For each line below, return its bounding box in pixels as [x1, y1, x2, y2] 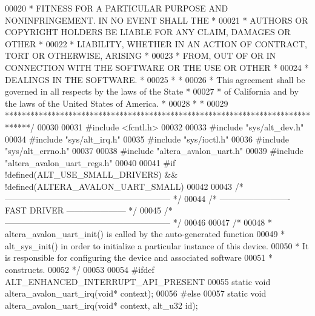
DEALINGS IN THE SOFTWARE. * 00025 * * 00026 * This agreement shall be [5, 73, 305, 86]
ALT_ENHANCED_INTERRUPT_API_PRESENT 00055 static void [5, 275, 271, 287]
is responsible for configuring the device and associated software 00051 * [5, 251, 273, 264]
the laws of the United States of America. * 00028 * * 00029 [5, 96, 228, 109]
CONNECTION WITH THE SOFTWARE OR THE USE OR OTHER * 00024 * [5, 61, 309, 73]
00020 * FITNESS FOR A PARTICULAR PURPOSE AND [5, 2, 228, 14]
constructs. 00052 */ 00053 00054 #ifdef [5, 263, 154, 276]
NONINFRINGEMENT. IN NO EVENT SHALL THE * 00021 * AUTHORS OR [5, 13, 308, 26]
